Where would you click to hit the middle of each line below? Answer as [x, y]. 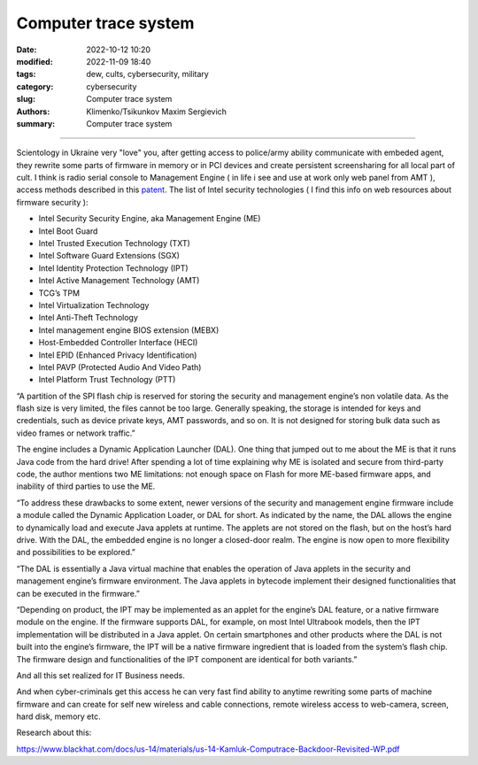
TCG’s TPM [59, 293]
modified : [35, 61]
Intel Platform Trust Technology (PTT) [107, 380]
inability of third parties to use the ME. [86, 486]
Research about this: [54, 733]
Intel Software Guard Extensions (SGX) [109, 256]
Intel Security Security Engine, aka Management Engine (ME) [150, 219]
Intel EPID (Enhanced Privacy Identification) [118, 355]
